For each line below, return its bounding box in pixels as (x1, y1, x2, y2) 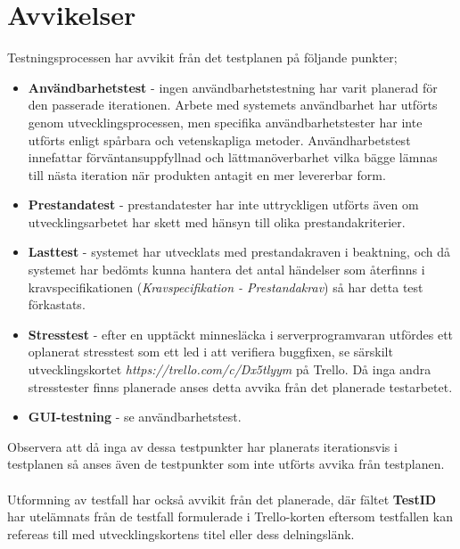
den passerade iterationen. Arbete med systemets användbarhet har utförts (28, 95, 438, 114)
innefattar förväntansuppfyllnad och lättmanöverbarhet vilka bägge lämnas (28, 148, 438, 167)
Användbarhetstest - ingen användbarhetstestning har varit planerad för (28, 78, 438, 96)
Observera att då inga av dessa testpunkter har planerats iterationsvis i (7, 437, 398, 455)
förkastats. (28, 295, 86, 314)
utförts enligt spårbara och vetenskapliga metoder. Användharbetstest (28, 130, 411, 149)
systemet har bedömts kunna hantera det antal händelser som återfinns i (28, 260, 425, 279)
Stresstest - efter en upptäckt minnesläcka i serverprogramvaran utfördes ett (28, 324, 454, 343)
